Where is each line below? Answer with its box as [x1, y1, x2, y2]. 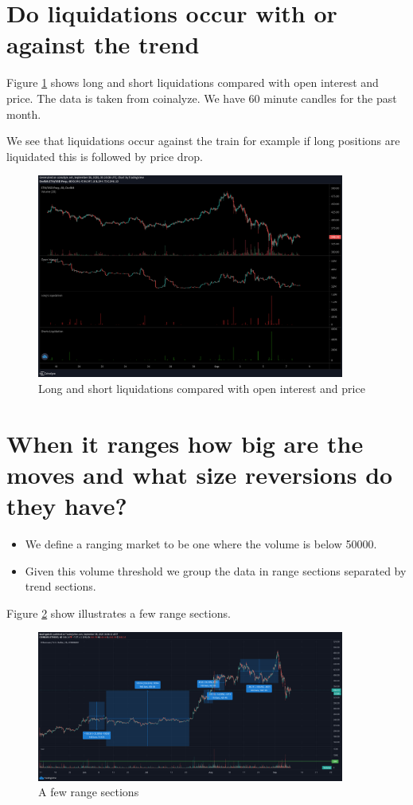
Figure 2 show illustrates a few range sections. [6, 604, 231, 621]
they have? [6, 489, 127, 522]
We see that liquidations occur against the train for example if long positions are [6, 132, 400, 149]
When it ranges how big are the [6, 426, 364, 459]
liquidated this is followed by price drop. [6, 147, 203, 164]
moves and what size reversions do [6, 457, 393, 490]
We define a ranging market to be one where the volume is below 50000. [25, 535, 377, 552]
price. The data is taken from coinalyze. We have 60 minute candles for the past [6, 89, 397, 106]
